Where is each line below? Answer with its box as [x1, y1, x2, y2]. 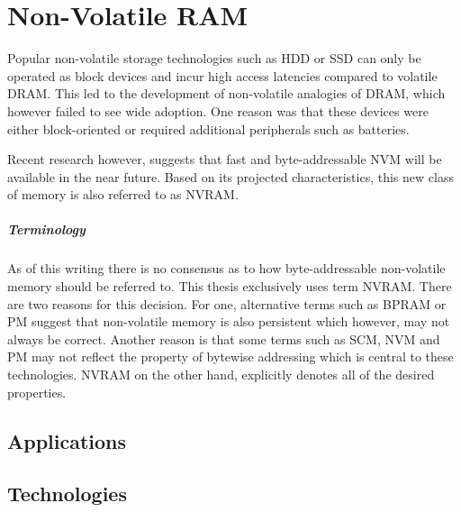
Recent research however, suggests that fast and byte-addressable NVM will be [7, 150, 442, 169]
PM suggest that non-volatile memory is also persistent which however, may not [7, 312, 450, 331]
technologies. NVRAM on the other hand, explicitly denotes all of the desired [7, 365, 435, 383]
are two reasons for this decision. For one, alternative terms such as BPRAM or [7, 294, 447, 313]
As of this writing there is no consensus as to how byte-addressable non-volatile [7, 259, 446, 278]
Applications [7, 426, 127, 454]
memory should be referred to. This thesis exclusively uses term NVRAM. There [7, 277, 452, 296]
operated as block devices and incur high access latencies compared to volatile [7, 66, 438, 85]
